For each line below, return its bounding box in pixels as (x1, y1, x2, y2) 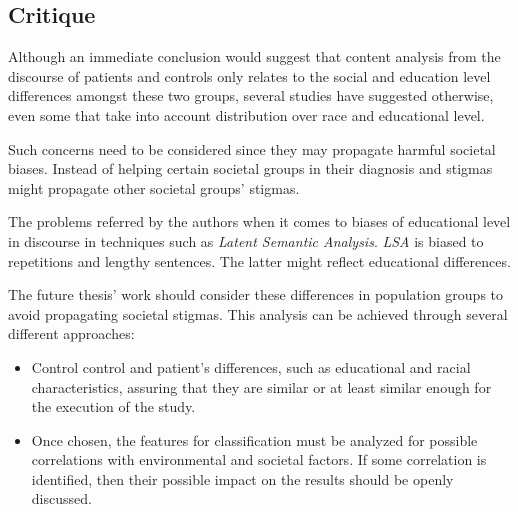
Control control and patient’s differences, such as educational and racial (31, 356, 471, 377)
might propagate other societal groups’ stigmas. (8, 177, 300, 198)
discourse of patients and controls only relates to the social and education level (8, 65, 491, 86)
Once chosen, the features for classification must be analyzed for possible (31, 429, 478, 450)
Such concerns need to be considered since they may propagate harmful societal (8, 138, 496, 159)
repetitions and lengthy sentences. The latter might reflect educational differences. (8, 250, 511, 271)
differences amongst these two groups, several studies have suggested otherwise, (8, 85, 494, 106)
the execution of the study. (31, 396, 196, 417)
